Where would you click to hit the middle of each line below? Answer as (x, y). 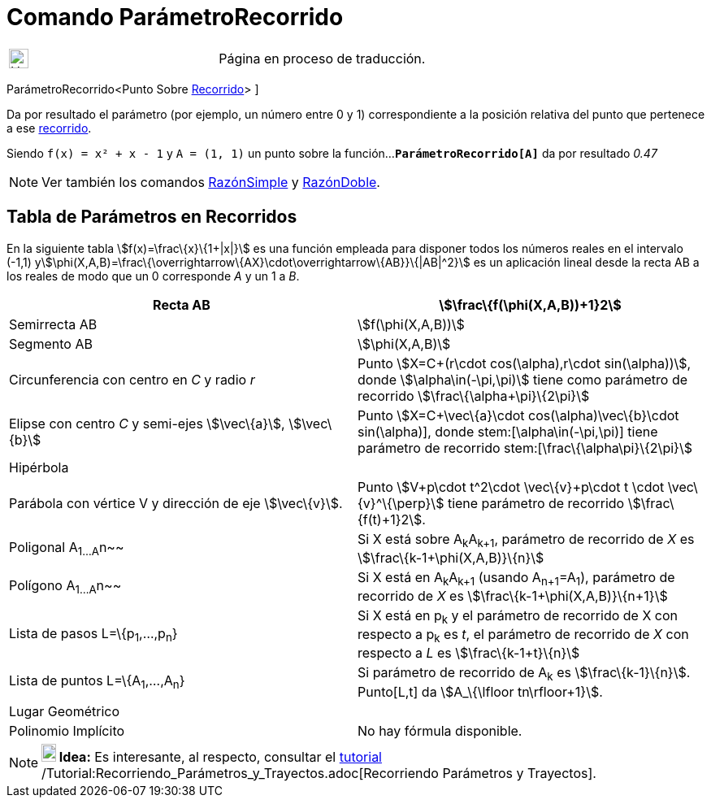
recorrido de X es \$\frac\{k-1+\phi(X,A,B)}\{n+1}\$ (513, 595)
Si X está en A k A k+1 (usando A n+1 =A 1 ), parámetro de (516, 578)
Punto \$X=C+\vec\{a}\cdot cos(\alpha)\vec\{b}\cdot (518, 415)
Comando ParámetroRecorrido (175, 17)
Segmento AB (51, 343)
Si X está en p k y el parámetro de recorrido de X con (518, 617)
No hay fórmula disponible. (440, 730)
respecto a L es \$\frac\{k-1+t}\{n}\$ (469, 653)
